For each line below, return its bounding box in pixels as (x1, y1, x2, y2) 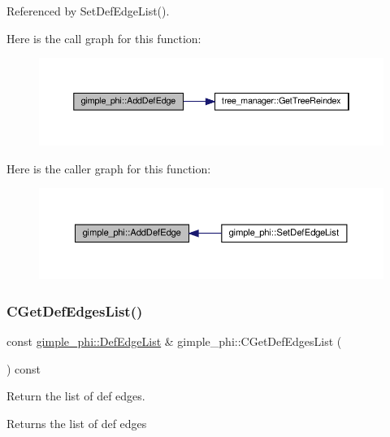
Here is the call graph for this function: (6, 29, 201, 46)
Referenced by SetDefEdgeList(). (6, 2, 170, 19)
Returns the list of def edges (6, 415, 147, 432)
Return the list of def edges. (6, 387, 145, 404)
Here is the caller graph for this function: (6, 160, 211, 177)
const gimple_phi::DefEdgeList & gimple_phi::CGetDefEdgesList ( (6, 333, 342, 350)
